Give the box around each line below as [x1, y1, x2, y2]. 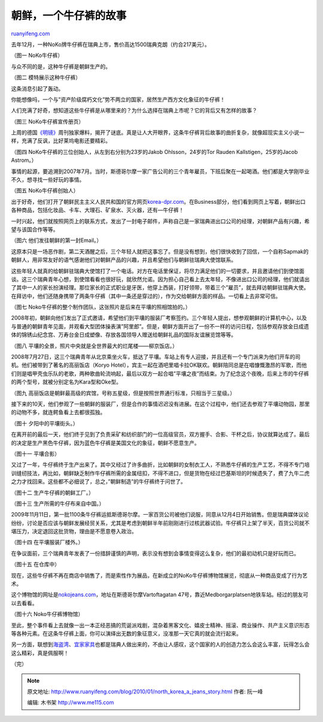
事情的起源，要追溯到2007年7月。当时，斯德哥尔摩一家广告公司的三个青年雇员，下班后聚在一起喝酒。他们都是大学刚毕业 [11, 168, 310, 175]
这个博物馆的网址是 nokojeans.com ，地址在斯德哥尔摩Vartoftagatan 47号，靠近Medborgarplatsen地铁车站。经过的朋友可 [11, 591, 309, 599]
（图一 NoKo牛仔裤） [11, 52, 63, 59]
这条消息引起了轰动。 [11, 84, 64, 92]
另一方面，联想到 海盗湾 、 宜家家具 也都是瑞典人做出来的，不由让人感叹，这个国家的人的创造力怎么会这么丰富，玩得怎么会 [11, 641, 310, 648]
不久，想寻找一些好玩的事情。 [11, 176, 85, 183]
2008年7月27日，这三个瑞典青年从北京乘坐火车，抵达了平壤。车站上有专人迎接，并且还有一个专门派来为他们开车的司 [11, 354, 301, 361]
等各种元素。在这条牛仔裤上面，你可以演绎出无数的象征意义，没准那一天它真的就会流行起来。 [11, 630, 242, 637]
